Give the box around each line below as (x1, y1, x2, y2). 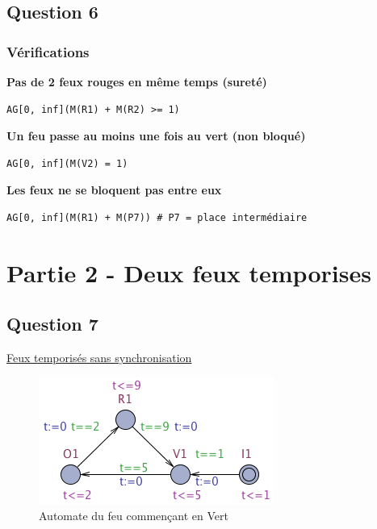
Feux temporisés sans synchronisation (6, 349, 192, 366)
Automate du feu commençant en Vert (39, 507, 228, 524)
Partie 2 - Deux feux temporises (6, 256, 371, 289)
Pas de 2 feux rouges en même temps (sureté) (6, 73, 267, 90)
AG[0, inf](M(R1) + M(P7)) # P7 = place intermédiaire (6, 211, 308, 223)
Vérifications (6, 41, 90, 61)
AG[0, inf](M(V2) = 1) (6, 157, 128, 169)
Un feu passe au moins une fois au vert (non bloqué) (6, 127, 306, 144)
